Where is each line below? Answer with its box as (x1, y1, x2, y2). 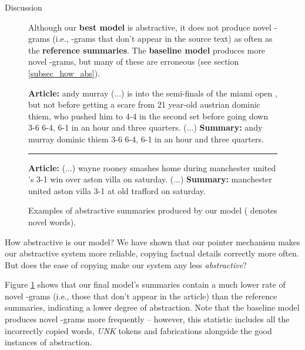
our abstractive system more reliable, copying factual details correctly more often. (5, 247, 299, 259)
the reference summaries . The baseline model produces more (28, 44, 266, 56)
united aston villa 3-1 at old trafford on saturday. (28, 184, 206, 196)
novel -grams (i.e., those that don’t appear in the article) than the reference (5, 289, 277, 302)
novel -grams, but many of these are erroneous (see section (28, 55, 239, 68)
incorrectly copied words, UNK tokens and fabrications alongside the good (5, 324, 272, 336)
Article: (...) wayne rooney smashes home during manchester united (28, 161, 276, 174)
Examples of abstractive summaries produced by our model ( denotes (28, 204, 277, 216)
